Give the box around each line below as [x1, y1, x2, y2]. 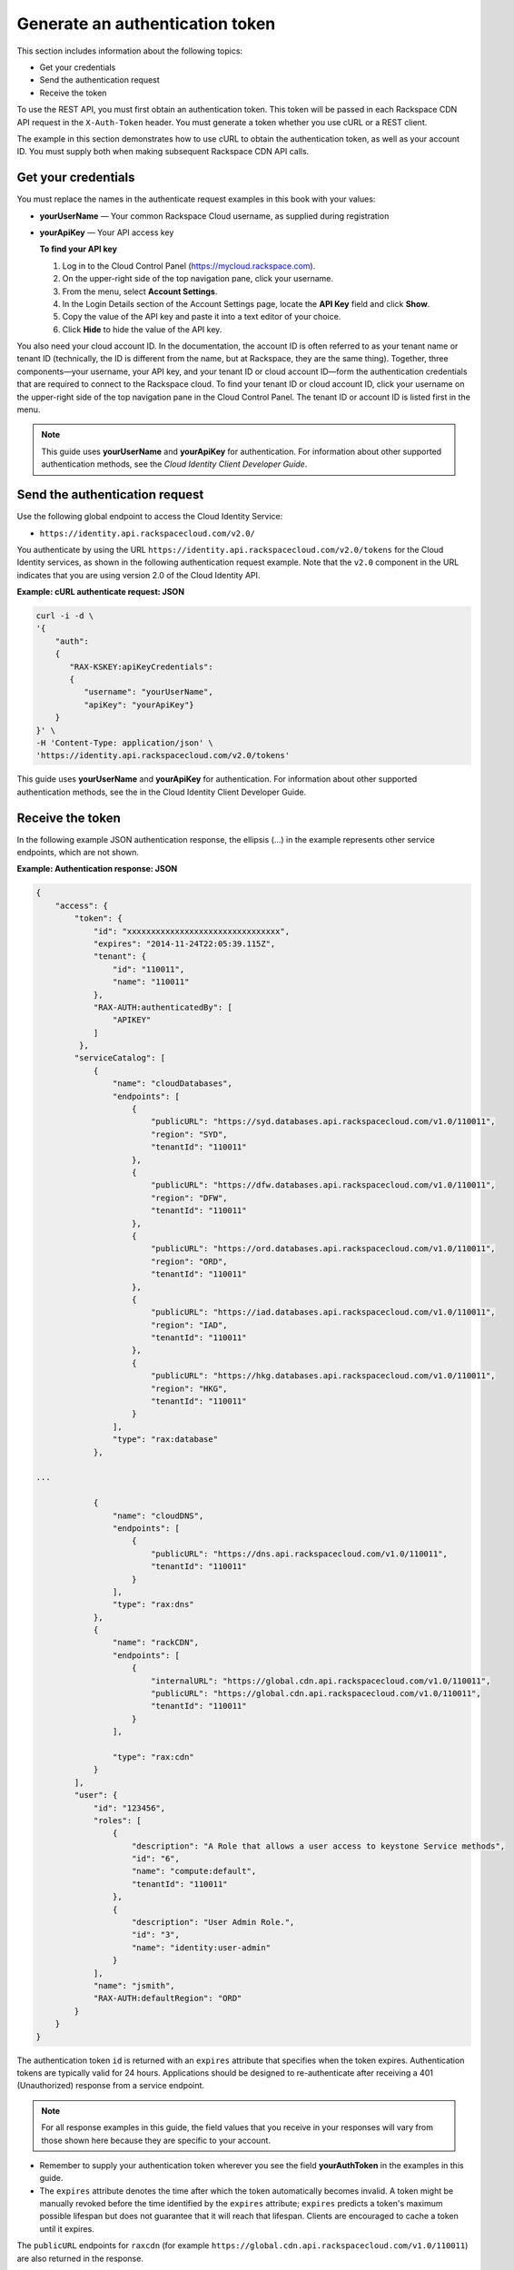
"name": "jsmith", [93, 1980, 176, 1990]
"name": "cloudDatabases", [112, 1079, 233, 1089]
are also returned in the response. [16, 2253, 144, 2264]
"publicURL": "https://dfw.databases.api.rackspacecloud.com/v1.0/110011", [150, 1180, 496, 1190]
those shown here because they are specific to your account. [41, 2135, 272, 2146]
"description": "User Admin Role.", [132, 1917, 295, 1928]
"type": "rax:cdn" [112, 1752, 194, 1762]
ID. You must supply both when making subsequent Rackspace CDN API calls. [16, 146, 310, 157]
